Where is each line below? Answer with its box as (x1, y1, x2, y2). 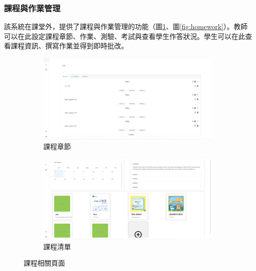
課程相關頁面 (24, 258, 65, 268)
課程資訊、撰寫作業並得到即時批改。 (10, 40, 128, 51)
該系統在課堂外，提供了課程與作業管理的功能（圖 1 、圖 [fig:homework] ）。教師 (4, 21, 248, 32)
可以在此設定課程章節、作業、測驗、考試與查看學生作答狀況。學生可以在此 (4, 31, 245, 41)
